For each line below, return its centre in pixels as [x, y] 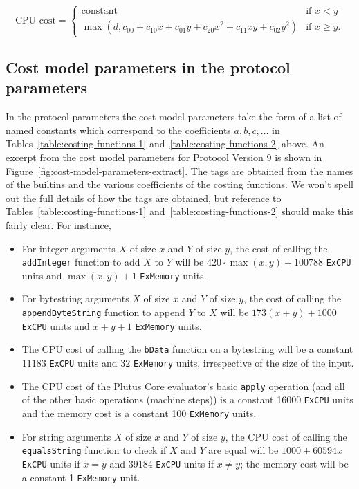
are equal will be [243, 450]
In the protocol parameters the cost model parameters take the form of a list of [174, 117]
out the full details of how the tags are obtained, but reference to [144, 197]
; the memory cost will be [294, 463]
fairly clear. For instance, [58, 224]
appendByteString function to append [103, 312]
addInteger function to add [81, 262]
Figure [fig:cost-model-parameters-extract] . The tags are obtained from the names [179, 170]
